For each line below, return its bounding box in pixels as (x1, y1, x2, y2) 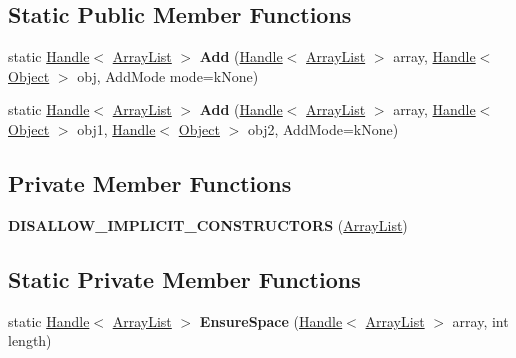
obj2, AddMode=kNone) (247, 118, 399, 139)
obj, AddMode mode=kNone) (77, 65, 259, 86)
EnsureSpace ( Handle (199, 310, 343, 331)
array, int (452, 310, 509, 331)
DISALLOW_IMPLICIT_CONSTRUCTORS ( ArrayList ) (8, 214, 408, 235)
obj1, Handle (77, 118, 156, 139)
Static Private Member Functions (8, 263, 361, 294)
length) (8, 330, 52, 351)
